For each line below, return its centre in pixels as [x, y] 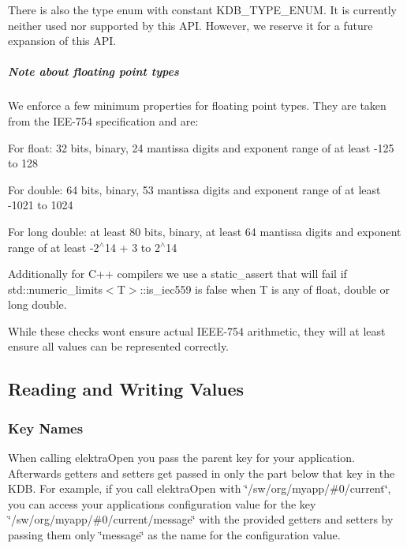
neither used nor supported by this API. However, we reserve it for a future [190, 25]
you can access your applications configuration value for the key [162, 503]
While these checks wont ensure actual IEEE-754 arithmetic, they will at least [197, 330]
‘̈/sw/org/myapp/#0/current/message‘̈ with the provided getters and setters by [201, 519]
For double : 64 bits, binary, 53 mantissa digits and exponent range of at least [194, 189]
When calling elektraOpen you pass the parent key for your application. [181, 458]
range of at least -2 [54, 247]
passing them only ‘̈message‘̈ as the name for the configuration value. [174, 535]
